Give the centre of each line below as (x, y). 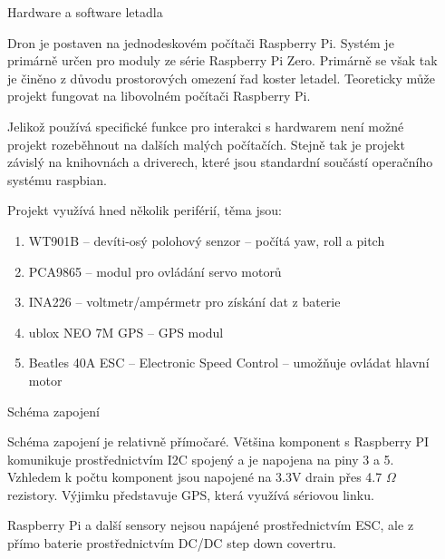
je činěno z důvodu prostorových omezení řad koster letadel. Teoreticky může (222, 78)
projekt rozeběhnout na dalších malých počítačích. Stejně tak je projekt (206, 144)
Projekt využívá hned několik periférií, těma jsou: (145, 210)
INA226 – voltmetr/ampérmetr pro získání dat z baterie (184, 302)
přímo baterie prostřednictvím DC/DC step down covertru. (172, 543)
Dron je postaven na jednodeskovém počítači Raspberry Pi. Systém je (201, 42)
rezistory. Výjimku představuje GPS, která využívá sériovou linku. (191, 494)
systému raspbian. (57, 179)
